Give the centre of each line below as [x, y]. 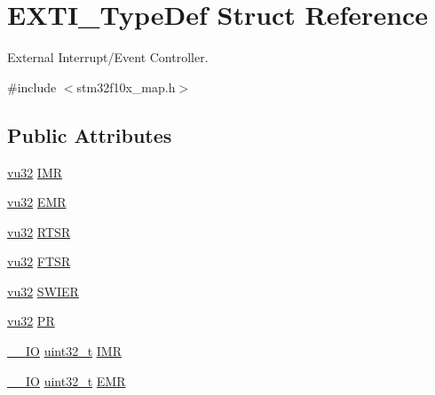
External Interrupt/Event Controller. [108, 57]
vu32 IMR [35, 172]
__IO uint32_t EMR [67, 380]
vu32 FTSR [39, 261]
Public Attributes [90, 134]
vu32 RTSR [39, 231]
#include [32, 87]
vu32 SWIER [43, 291]
